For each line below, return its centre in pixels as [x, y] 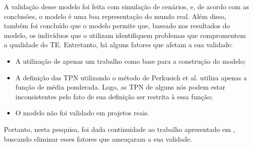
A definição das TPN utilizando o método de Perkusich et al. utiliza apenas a [131, 77]
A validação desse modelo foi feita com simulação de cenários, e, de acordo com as [126, 6]
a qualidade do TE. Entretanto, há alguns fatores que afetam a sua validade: [118, 45]
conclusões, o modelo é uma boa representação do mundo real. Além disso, [115, 16]
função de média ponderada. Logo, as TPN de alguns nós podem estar [120, 87]
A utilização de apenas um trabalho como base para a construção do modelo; [130, 61]
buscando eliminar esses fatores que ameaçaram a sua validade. [98, 138]
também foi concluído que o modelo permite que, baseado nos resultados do [117, 26]
